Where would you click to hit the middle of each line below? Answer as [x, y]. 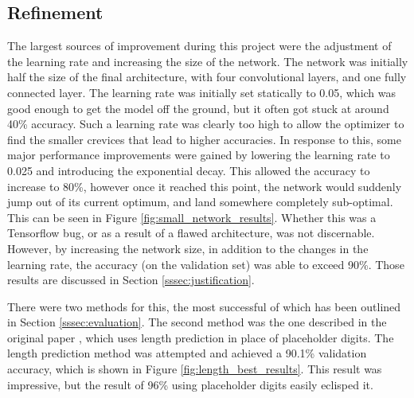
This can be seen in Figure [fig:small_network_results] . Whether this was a [192, 217]
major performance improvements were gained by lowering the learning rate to [199, 155]
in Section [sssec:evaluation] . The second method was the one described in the [197, 322]
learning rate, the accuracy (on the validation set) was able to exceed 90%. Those [206, 264]
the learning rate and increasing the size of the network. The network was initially [208, 61]
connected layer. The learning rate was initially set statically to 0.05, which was [202, 92]
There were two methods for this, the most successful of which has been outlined [204, 306]
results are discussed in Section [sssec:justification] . [131, 280]
